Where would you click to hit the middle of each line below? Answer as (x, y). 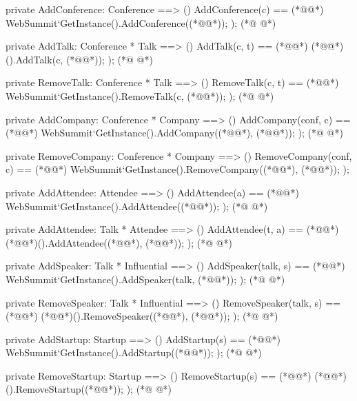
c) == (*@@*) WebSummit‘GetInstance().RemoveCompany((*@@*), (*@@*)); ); (177, 169)
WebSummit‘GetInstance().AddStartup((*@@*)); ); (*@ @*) (134, 352)
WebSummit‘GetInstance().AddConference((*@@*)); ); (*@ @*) (141, 22)
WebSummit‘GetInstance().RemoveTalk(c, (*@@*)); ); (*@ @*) (140, 95)
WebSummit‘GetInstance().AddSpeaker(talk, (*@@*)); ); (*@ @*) (145, 279)
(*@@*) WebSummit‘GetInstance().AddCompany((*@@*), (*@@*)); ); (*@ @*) (174, 133)
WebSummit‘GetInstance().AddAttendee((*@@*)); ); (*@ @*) (137, 206)
